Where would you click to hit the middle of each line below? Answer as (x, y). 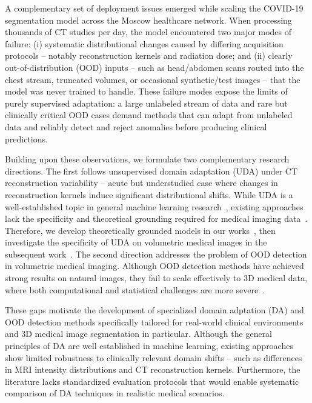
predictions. (26, 138)
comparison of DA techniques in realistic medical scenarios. (115, 393)
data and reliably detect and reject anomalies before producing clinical (136, 126)
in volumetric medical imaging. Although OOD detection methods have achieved (154, 266)
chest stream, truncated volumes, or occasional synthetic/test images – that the (153, 79)
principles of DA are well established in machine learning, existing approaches (149, 346)
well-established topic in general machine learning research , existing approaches (154, 206)
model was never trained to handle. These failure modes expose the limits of (146, 91)
